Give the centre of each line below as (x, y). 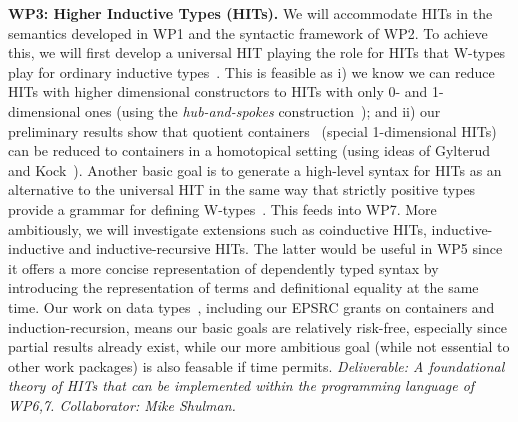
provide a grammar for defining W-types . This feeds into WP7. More (222, 208)
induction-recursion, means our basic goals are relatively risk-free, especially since (257, 326)
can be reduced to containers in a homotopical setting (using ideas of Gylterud (249, 150)
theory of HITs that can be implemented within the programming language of (241, 385)
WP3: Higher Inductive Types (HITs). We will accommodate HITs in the (250, 13)
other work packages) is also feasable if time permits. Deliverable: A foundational (256, 365)
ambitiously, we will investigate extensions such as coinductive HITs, (217, 228)
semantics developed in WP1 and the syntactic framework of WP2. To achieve (248, 32)
